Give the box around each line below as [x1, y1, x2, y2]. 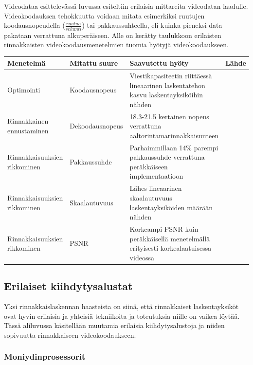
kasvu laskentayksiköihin [129, 90, 203, 100]
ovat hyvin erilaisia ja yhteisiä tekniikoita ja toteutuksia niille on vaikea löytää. [4, 310, 240, 321]
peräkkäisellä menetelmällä [129, 233, 210, 243]
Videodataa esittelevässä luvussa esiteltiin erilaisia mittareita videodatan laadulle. [4, 1, 248, 11]
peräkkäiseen [129, 161, 168, 171]
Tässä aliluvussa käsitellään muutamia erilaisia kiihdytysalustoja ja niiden [4, 320, 225, 330]
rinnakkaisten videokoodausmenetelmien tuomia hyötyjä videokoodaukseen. [4, 39, 229, 50]
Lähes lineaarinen [129, 183, 182, 193]
